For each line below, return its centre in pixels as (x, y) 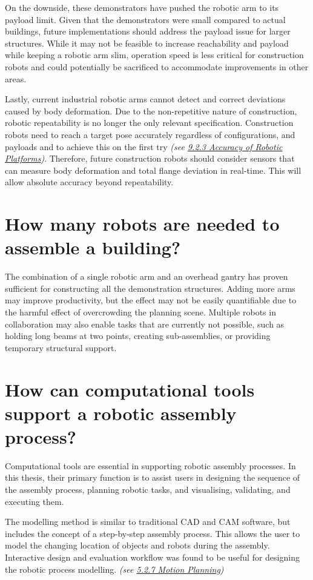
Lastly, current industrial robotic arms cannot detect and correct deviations (145, 99)
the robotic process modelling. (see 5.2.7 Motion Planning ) (114, 569)
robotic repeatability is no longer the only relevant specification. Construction (149, 123)
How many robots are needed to (142, 224)
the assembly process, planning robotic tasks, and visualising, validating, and (148, 489)
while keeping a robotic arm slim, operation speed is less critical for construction (154, 55)
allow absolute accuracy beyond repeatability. (89, 182)
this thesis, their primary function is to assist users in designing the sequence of (153, 477)
